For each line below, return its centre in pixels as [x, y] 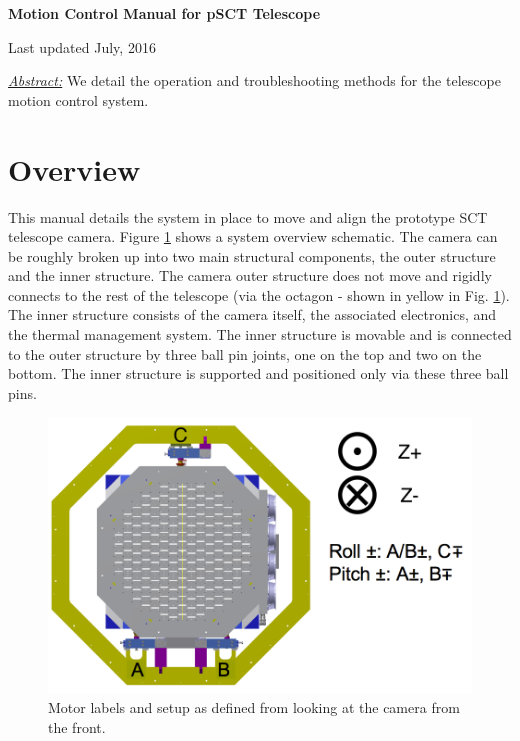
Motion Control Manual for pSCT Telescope [164, 13]
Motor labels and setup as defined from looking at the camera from [254, 707]
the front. [77, 726]
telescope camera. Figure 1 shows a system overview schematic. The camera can [253, 236]
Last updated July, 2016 [82, 46]
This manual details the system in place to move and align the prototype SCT [248, 216]
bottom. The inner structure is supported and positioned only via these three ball [258, 373]
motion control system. [78, 99]
